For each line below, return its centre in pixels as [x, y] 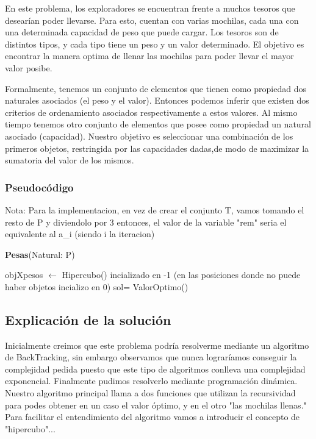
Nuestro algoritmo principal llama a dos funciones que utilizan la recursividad [150, 393]
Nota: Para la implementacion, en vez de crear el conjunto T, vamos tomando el [155, 209]
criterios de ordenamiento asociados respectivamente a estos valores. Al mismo [151, 112]
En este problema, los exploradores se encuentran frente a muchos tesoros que [150, 8]
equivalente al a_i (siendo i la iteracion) [80, 234]
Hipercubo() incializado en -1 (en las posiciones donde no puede [181, 275]
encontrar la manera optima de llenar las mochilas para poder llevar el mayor [149, 56]
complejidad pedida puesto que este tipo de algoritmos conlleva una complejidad [155, 369]
